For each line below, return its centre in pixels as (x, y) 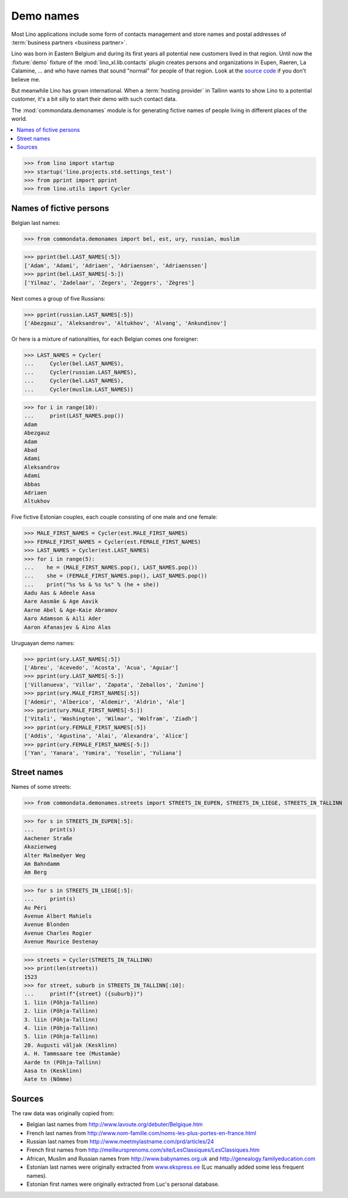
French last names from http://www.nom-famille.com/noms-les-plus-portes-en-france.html (141, 1133)
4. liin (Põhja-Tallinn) (61, 1028)
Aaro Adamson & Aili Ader (63, 619)
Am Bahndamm (42, 864)
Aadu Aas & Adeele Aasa (60, 593)
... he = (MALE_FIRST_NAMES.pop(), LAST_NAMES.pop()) (111, 567)
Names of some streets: (41, 787)
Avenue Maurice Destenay (61, 942)
